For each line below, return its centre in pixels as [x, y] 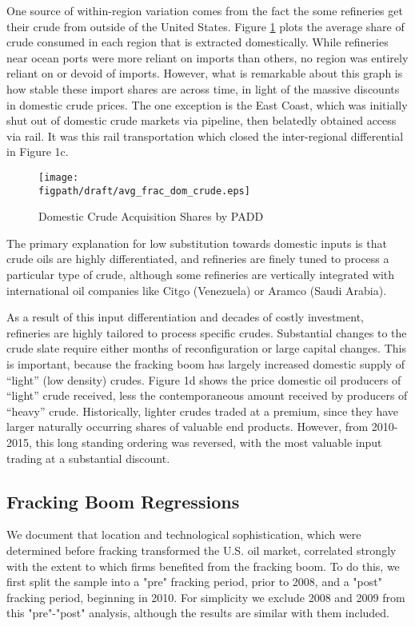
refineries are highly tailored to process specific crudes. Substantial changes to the [207, 332]
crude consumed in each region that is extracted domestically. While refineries [198, 42]
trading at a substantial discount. [88, 458]
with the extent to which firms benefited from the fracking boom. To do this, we [203, 566]
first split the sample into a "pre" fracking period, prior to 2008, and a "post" [194, 582]
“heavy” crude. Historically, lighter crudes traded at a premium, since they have [203, 411]
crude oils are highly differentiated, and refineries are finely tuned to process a [198, 259]
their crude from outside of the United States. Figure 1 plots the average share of [206, 26]
